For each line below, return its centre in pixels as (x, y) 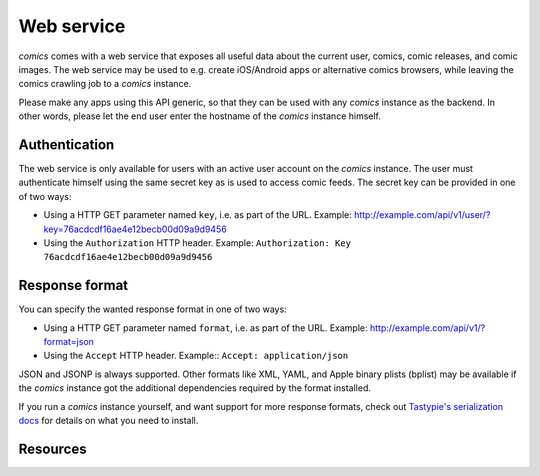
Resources (52, 448)
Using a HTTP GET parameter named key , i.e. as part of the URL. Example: (197, 215)
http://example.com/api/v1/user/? (422, 215)
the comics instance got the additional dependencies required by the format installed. (195, 388)
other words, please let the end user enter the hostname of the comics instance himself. (200, 116)
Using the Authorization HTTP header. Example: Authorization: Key (197, 242)
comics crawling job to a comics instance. (105, 84)
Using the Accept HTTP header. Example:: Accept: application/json (196, 356)
